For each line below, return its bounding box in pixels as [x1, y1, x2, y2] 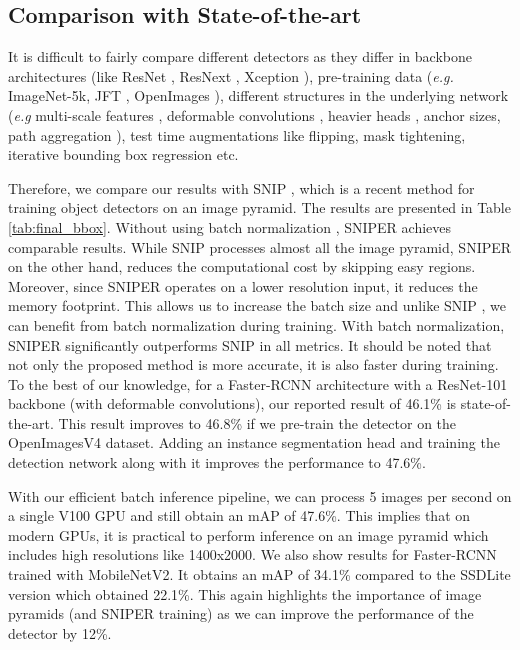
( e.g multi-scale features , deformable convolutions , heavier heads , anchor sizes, [8, 104, 501, 125]
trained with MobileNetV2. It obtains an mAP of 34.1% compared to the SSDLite [8, 564, 511, 585]
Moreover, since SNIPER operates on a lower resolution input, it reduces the [8, 275, 478, 296]
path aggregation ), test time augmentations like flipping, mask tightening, [8, 124, 466, 145]
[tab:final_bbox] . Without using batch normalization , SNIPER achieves [8, 216, 452, 237]
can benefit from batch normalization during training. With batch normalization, [8, 314, 505, 335]
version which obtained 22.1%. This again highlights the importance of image [8, 583, 482, 604]
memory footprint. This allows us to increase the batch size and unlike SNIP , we [8, 295, 507, 316]
